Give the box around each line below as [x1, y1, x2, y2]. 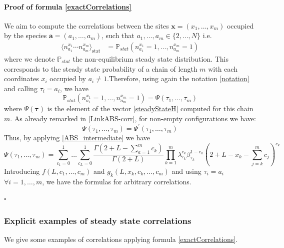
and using [171, 165, 201, 176]
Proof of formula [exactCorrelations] [4, 1, 131, 12]
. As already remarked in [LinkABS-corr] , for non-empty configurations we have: [10, 113, 256, 123]
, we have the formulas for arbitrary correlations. [42, 176, 191, 186]
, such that [101, 30, 134, 41]
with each [208, 63, 237, 74]
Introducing [4, 165, 40, 176]
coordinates [4, 73, 39, 84]
